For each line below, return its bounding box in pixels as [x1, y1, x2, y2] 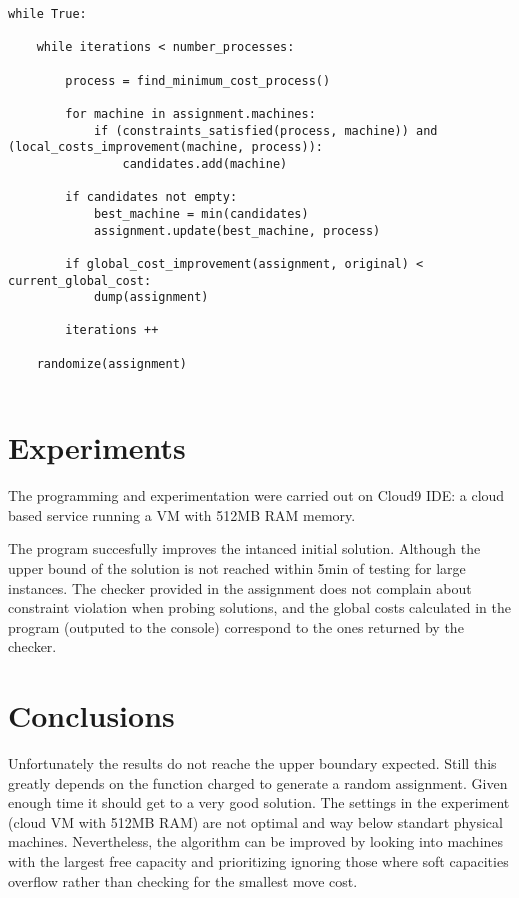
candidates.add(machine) [122, 156, 288, 171]
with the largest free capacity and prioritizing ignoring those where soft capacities [8, 851, 509, 872]
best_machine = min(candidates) [93, 206, 309, 221]
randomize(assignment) [36, 356, 187, 371]
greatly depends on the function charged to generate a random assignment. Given [8, 772, 508, 793]
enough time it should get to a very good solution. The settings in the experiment [8, 792, 510, 813]
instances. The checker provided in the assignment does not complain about [8, 577, 472, 598]
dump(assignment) [93, 290, 209, 305]
